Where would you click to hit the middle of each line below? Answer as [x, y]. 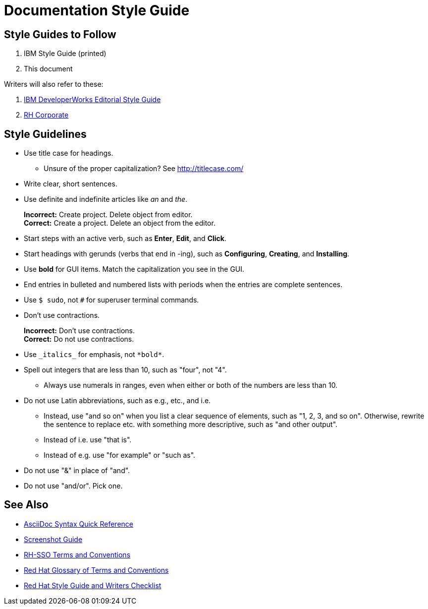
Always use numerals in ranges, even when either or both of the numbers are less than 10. [191, 385]
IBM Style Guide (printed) [65, 54]
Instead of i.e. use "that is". [88, 440]
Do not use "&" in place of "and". [77, 471]
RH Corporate [46, 115]
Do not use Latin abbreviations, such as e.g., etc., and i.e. [117, 401]
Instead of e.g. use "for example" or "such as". [120, 455]
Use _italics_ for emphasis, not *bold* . [94, 355]
